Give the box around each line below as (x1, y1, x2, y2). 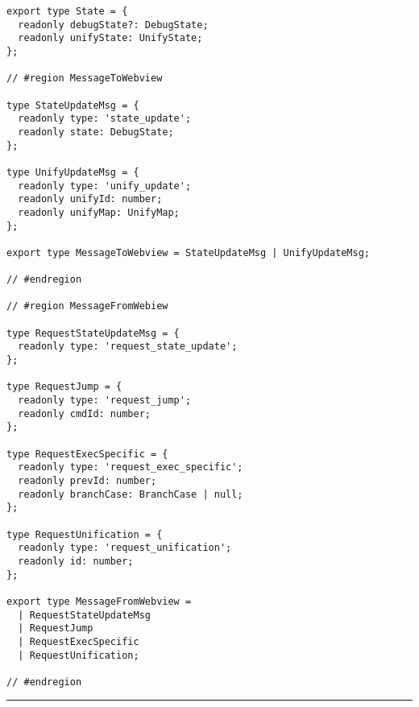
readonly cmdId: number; (18, 407, 151, 420)
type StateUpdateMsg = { (6, 99, 139, 111)
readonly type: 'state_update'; (18, 113, 192, 125)
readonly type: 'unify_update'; (18, 180, 192, 192)
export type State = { (6, 6, 128, 17)
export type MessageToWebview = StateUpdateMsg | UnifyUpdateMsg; (6, 246, 371, 258)
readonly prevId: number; (18, 474, 157, 486)
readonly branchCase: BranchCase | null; (18, 488, 243, 500)
